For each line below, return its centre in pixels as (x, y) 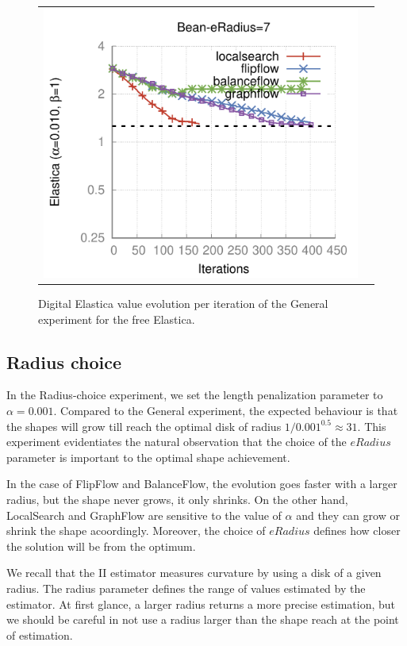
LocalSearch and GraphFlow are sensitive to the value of (144, 515)
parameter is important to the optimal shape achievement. (148, 457)
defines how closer (357, 531)
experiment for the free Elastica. (117, 319)
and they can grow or (348, 515)
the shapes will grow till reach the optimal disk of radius (144, 426)
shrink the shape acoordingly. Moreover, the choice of (136, 531)
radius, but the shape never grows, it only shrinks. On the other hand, (177, 499)
